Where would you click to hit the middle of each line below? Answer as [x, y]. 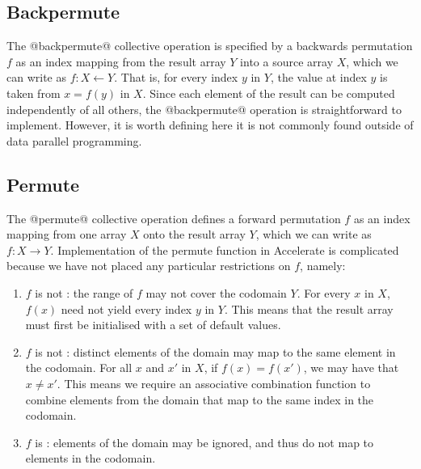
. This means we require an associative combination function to [214, 383]
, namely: [323, 266]
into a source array [287, 61]
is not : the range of [84, 292]
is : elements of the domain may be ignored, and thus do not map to [204, 442]
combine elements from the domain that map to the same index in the [200, 399]
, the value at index [318, 77]
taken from [34, 93]
